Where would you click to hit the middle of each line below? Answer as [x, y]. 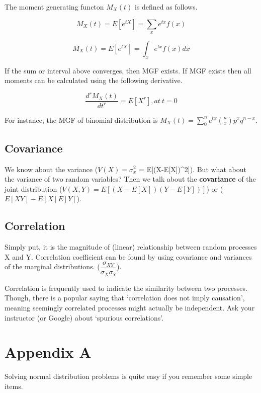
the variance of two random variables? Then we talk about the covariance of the [130, 179]
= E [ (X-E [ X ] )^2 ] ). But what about [193, 169]
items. [14, 386]
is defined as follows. [166, 7]
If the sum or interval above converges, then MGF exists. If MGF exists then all [128, 70]
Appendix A [48, 352]
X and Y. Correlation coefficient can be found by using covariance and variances [128, 256]
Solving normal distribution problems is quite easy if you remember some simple [128, 376]
